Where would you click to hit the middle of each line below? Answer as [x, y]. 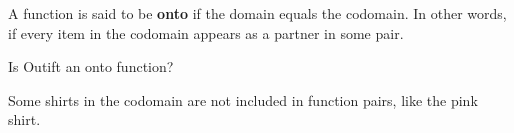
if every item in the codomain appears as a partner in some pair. [206, 32]
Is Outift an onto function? [91, 66]
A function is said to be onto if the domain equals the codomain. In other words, [257, 13]
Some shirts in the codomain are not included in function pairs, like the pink [243, 99]
